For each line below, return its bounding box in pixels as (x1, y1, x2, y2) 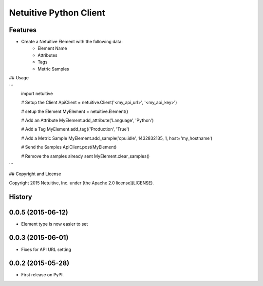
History (9, 193, 33, 201)
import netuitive (21, 90, 53, 96)
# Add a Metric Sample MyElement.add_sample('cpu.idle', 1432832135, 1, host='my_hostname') (21, 135, 213, 141)
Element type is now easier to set (21, 221, 88, 227)
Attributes (38, 52, 58, 58)
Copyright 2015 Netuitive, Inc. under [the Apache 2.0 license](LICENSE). (9, 180, 154, 186)
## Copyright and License (9, 171, 61, 177)
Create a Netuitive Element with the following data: (21, 39, 123, 45)
